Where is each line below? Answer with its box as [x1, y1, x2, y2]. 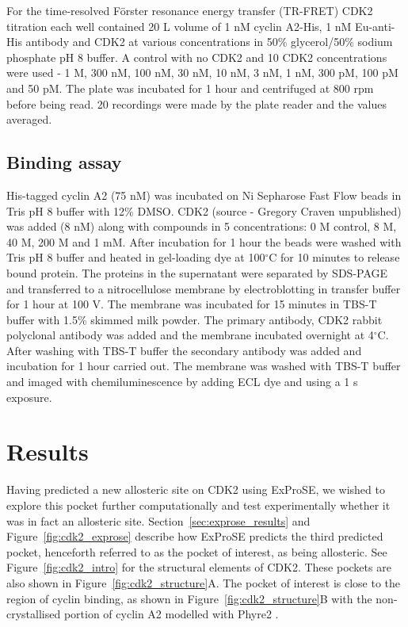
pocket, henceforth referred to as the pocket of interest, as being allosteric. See [6, 543, 387, 560]
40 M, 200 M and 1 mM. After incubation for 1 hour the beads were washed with [6, 233, 402, 250]
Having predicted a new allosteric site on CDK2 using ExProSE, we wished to [6, 481, 385, 498]
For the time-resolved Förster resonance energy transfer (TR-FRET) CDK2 [6, 2, 373, 18]
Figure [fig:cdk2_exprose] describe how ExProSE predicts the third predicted [6, 528, 383, 545]
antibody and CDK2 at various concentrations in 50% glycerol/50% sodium [25, 33, 393, 50]
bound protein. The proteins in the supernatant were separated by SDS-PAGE [6, 264, 388, 281]
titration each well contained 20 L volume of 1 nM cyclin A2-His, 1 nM [6, 17, 352, 34]
